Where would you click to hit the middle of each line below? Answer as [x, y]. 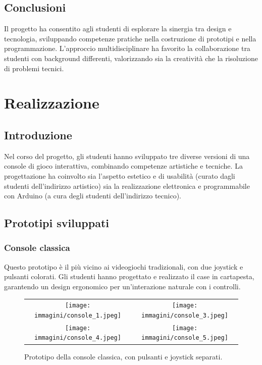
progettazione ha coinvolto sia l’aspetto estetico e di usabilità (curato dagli [120, 175]
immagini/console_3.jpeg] [185, 315]
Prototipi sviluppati [57, 223]
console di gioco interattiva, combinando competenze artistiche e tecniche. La [123, 166]
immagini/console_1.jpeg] [78, 315]
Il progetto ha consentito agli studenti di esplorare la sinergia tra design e [118, 29]
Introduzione [38, 135]
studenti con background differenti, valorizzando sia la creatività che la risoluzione [131, 58]
